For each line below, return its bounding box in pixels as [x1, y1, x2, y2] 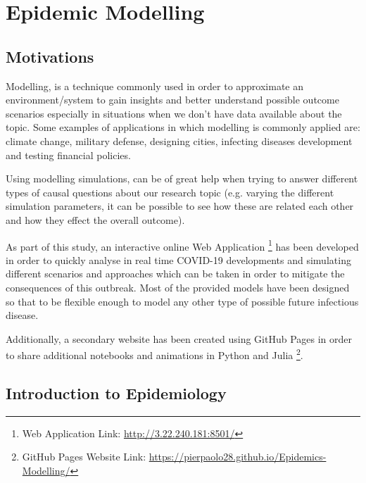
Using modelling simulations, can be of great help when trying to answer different [6, 171, 358, 186]
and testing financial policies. [6, 147, 131, 162]
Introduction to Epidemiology [6, 382, 227, 403]
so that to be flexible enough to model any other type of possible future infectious [6, 294, 359, 308]
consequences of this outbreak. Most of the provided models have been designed [6, 280, 350, 294]
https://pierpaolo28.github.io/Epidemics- [149, 449, 327, 464]
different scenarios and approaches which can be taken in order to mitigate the [6, 266, 345, 281]
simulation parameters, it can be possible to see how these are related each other [6, 199, 354, 213]
